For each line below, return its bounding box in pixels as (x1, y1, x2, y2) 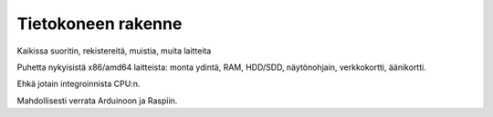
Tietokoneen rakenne (16, 14, 183, 34)
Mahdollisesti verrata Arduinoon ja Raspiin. (16, 95, 178, 106)
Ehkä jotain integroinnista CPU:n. (16, 78, 141, 90)
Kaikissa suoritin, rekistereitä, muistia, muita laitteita (16, 45, 212, 56)
